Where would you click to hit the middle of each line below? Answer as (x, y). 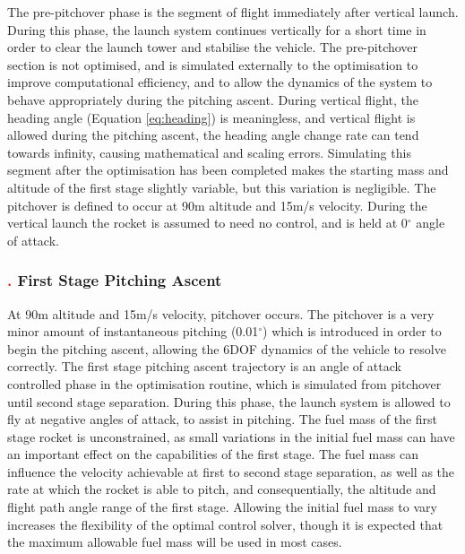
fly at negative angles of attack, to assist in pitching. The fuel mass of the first (223, 419)
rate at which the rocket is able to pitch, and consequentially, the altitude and (222, 489)
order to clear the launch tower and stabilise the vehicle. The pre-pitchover (213, 47)
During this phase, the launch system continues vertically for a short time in (217, 29)
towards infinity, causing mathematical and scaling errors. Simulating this (209, 152)
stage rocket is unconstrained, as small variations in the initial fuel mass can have (231, 436)
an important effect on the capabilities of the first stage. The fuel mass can (213, 454)
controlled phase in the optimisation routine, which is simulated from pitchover (224, 383)
